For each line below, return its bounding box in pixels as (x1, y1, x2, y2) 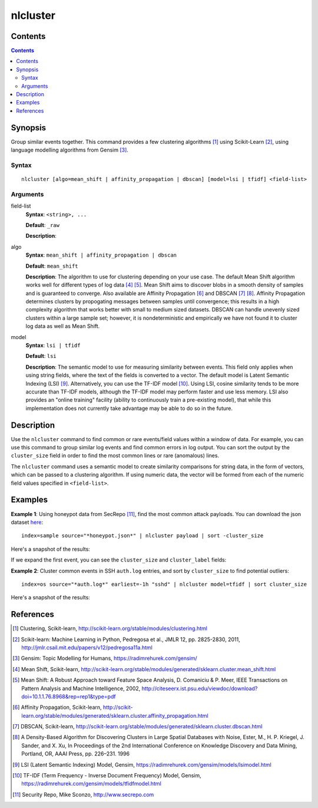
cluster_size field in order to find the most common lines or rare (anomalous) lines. (11, 452, 220, 459)
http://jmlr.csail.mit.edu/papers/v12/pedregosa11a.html (21, 643, 153, 651)
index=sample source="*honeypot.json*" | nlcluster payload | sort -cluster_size (21, 533, 264, 539)
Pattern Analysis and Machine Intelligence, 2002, (21, 685, 141, 692)
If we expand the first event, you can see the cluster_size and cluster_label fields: (11, 556, 227, 563)
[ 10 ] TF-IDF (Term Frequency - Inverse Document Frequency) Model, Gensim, (12, 772, 201, 779)
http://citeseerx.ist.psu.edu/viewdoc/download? (141, 685, 258, 692)
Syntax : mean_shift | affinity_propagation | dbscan (25, 251, 177, 259)
